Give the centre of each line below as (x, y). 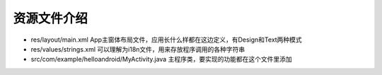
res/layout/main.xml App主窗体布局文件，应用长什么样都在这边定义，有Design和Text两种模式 (166, 40)
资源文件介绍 (51, 18)
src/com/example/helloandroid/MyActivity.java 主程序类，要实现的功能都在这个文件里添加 (162, 59)
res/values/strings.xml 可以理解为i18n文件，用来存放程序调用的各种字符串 (138, 49)
